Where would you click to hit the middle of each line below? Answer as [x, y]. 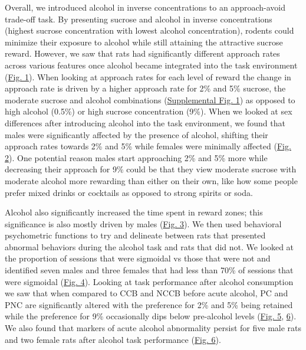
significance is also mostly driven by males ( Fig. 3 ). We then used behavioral [143, 223]
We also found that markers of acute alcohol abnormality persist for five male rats [153, 328]
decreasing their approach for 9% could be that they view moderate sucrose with [151, 169]
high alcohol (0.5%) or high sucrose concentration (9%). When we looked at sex [149, 111]
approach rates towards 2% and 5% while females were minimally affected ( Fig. [148, 146]
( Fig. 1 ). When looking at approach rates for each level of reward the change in [148, 76]
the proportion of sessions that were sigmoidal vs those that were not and [138, 258]
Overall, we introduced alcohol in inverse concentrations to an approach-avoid [145, 7]
